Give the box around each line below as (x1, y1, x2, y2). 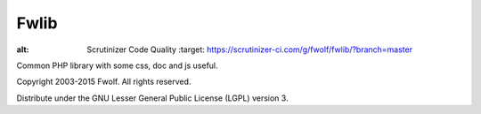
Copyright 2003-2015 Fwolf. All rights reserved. (16, 76, 192, 87)
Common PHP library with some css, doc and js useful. (16, 60, 218, 71)
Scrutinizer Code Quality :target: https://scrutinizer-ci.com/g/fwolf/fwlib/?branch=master (86, 44, 413, 55)
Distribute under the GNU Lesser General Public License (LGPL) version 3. (16, 93, 289, 103)
